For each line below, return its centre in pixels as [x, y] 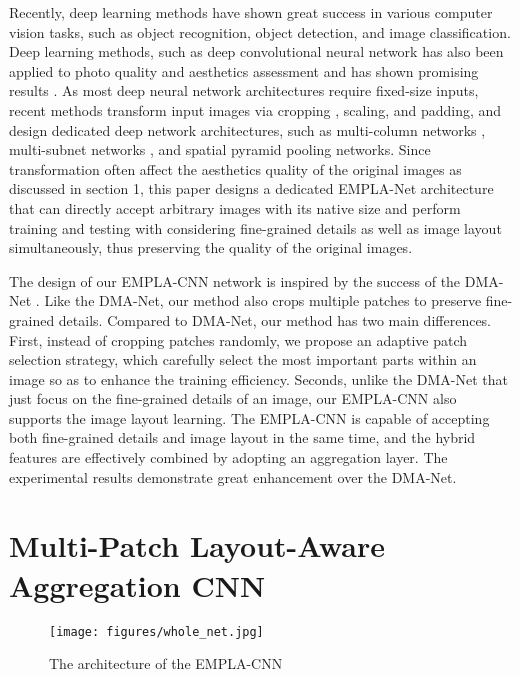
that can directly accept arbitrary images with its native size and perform [235, 207]
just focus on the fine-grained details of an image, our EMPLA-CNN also [233, 398]
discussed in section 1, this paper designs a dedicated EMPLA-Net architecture [251, 188]
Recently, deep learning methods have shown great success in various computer [251, 12]
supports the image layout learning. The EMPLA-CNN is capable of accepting [249, 417]
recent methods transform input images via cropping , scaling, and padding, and [255, 109]
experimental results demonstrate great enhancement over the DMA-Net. [233, 476]
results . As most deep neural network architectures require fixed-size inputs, [244, 90]
